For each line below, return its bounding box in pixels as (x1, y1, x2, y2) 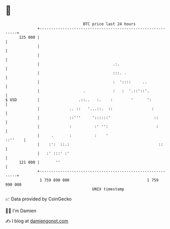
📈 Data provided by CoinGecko (5, 196, 72, 202)
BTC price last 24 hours (83, 21, 136, 27)
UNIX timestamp (92, 186, 125, 192)
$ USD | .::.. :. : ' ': (5, 97, 152, 103)
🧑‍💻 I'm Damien (5, 208, 37, 214)
